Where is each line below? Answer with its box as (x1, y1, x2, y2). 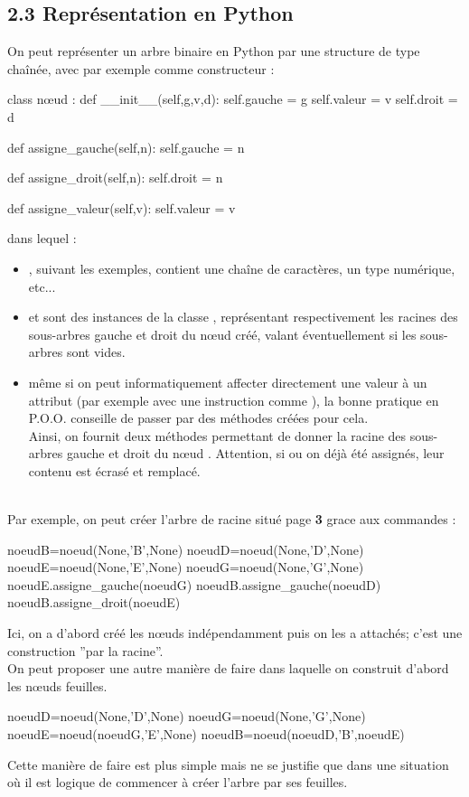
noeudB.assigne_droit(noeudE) (7, 593, 181, 612)
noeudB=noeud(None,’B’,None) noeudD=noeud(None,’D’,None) (7, 539, 364, 558)
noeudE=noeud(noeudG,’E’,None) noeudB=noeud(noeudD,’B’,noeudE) (7, 725, 405, 744)
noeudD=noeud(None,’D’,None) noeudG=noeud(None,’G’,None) (7, 707, 366, 726)
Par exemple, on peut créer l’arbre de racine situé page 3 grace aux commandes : (7, 510, 456, 529)
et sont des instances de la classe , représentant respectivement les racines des (28, 307, 458, 326)
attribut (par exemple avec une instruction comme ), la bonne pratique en (28, 390, 439, 409)
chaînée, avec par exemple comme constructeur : (7, 59, 275, 78)
